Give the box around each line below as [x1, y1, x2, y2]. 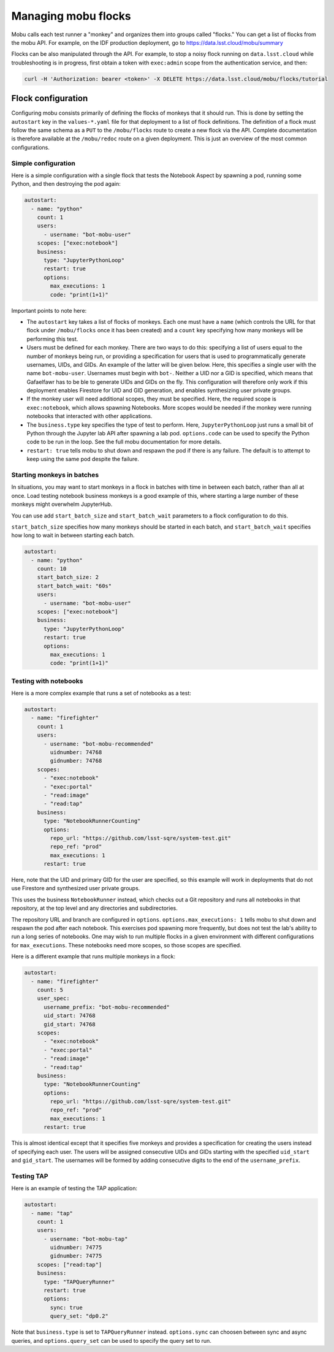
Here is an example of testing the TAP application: [11, 1185, 138, 1192]
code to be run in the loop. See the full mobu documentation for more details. [26, 438, 222, 446]
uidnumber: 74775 [50, 1244, 102, 1251]
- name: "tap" [31, 1210, 74, 1216]
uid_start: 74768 [44, 1012, 96, 1019]
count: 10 [37, 565, 67, 573]
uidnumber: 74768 [50, 749, 102, 756]
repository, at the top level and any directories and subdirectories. [11, 904, 178, 912]
